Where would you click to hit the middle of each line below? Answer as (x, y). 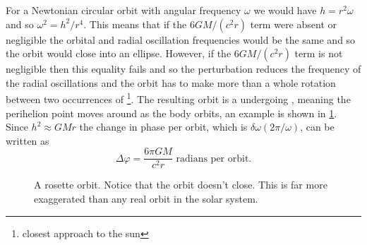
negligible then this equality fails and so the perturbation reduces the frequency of (183, 69)
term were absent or (293, 24)
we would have (285, 10)
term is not (319, 53)
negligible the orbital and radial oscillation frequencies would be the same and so (181, 39)
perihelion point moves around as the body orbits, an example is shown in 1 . (172, 113)
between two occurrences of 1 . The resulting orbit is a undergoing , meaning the (178, 98)
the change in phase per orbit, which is (163, 127)
